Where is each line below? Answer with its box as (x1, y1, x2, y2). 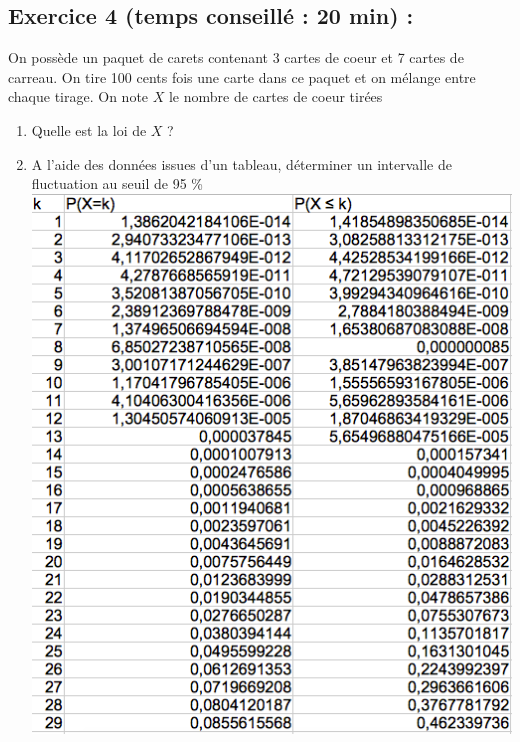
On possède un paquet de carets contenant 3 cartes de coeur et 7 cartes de (8, 47, 464, 68)
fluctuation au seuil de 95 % (31, 173, 203, 194)
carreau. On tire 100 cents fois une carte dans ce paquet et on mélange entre (8, 66, 476, 87)
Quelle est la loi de (31, 119, 147, 140)
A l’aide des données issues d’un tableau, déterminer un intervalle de (31, 153, 452, 174)
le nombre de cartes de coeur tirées (168, 86, 383, 107)
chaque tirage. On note (8, 86, 149, 107)
